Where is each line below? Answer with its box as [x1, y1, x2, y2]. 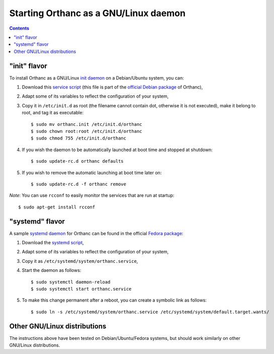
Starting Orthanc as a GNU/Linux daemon [9, 8, 186, 19]
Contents [9, 25, 30, 31]
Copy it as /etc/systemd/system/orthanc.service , [22, 258, 138, 264]
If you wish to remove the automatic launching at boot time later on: [22, 169, 162, 176]
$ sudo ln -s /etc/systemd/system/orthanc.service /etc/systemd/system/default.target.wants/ [31, 309, 269, 315]
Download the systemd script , [22, 240, 84, 245]
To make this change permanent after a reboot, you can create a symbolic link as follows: [22, 297, 207, 303]
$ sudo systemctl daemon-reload [31, 279, 111, 285]
